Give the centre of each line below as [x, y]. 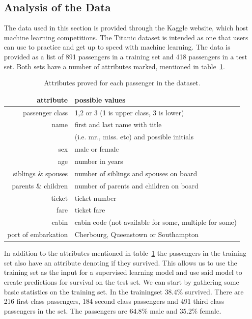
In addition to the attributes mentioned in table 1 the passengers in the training [125, 253]
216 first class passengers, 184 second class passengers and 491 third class [114, 301]
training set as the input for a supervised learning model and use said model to [123, 272]
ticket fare [90, 210]
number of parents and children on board [137, 185]
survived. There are [214, 291]
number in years [99, 161]
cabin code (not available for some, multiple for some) [156, 222]
